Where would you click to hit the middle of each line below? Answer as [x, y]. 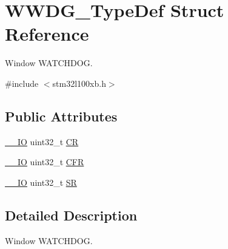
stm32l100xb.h [79, 83]
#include [22, 83]
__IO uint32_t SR [41, 182]
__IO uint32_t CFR [45, 162]
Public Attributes [61, 116]
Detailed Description [71, 215]
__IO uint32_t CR [42, 141]
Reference [47, 34]
